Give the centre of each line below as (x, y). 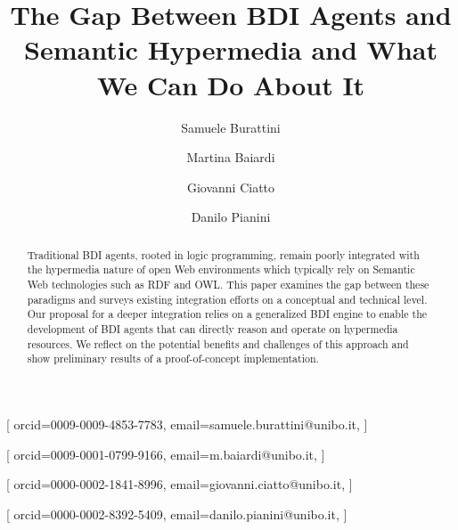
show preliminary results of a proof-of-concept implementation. (173, 359)
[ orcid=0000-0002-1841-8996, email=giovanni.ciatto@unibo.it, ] (180, 484)
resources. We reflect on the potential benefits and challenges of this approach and (218, 343)
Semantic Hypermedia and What (231, 49)
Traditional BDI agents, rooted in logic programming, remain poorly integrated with (223, 254)
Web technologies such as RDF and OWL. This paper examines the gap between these (228, 284)
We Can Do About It (231, 84)
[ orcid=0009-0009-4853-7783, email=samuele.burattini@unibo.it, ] (187, 424)
